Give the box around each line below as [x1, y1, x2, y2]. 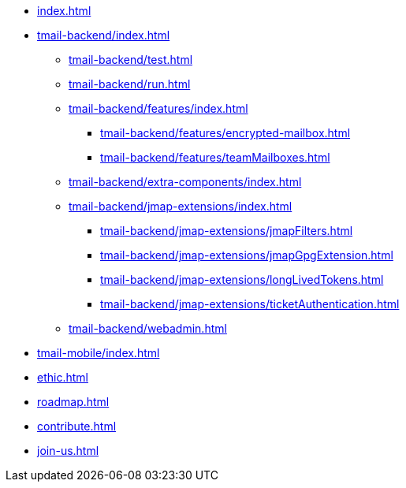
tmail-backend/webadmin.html [69, 322, 227, 335]
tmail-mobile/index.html [37, 346, 160, 359]
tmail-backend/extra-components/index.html [69, 175, 302, 188]
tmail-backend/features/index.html [69, 102, 248, 115]
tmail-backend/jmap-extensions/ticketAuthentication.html [100, 297, 400, 311]
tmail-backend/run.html [69, 77, 191, 91]
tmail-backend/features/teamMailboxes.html [100, 151, 330, 164]
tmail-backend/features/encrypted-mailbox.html [100, 126, 351, 140]
